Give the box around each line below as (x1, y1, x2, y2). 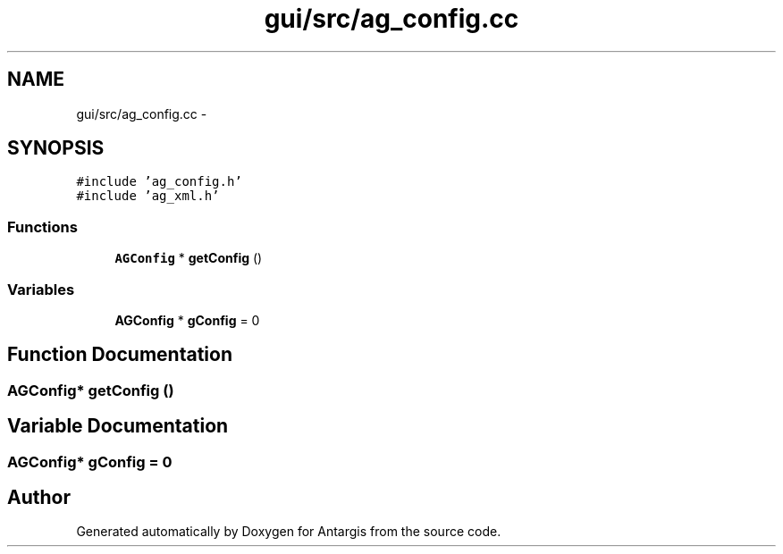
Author (7, 486, 71, 509)
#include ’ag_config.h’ (76, 174, 242, 189)
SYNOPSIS (7, 137, 105, 160)
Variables (7, 280, 75, 298)
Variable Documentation (7, 415, 229, 438)
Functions (7, 217, 78, 236)
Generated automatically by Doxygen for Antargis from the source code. (76, 524, 501, 540)
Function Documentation (7, 343, 232, 366)
